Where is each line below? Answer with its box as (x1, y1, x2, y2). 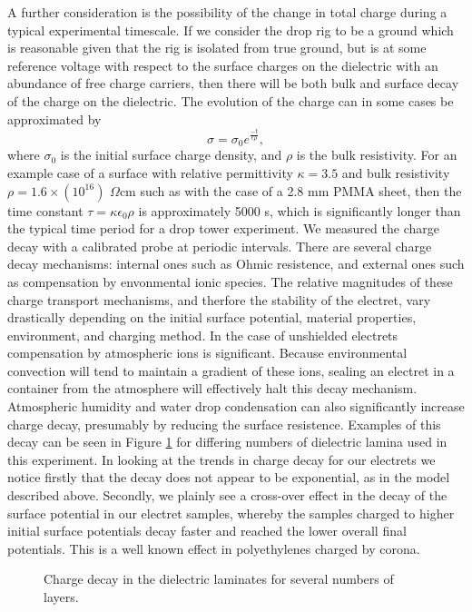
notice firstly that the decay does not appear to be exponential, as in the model (7, 468, 450, 487)
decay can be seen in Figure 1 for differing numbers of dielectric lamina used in (7, 432, 447, 451)
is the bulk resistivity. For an (296, 145, 457, 164)
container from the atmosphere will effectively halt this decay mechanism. (7, 379, 418, 398)
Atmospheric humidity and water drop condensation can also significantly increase (7, 397, 465, 416)
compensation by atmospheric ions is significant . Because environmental (7, 343, 408, 362)
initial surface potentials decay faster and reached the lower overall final (7, 521, 407, 540)
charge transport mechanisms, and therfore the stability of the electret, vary (7, 290, 431, 309)
